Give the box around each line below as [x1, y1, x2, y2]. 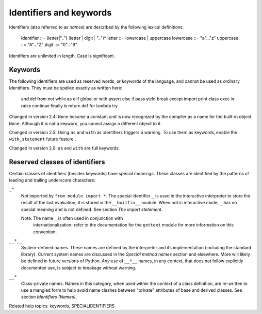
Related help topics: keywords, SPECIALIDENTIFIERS [9, 303, 115, 309]
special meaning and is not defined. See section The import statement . [21, 206, 163, 212]
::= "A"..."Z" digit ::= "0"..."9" [21, 42, 78, 48]
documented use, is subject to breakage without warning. [21, 265, 136, 270]
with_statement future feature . [9, 136, 76, 142]
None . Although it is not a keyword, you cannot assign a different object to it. [9, 120, 162, 126]
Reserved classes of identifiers [9, 158, 105, 166]
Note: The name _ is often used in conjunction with [21, 215, 123, 221]
